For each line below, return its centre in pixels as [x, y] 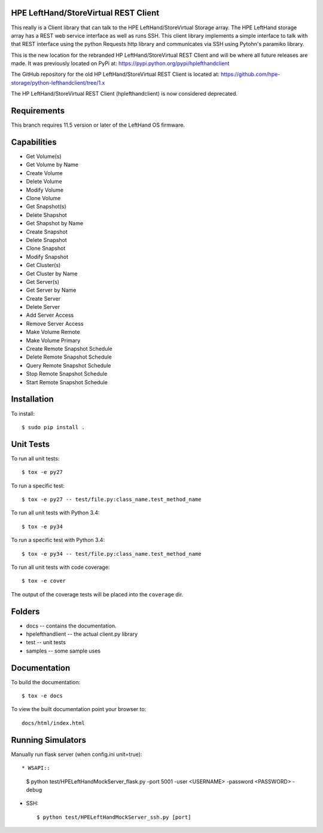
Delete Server [43, 307]
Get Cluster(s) [43, 265]
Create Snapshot [47, 232]
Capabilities [34, 142]
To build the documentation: [46, 682]
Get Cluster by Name [52, 273]
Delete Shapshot [46, 215]
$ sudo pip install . [53, 427]
